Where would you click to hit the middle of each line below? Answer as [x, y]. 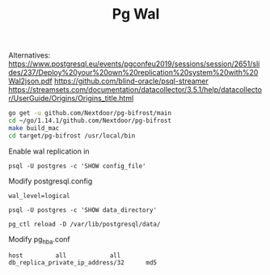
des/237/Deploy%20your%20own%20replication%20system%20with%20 [133, 73]
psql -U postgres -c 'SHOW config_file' [78, 166]
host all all [65, 256]
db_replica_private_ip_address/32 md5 [83, 263]
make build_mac [34, 128]
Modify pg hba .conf [39, 240]
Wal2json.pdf [30, 81]
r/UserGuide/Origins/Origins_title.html [71, 99]
